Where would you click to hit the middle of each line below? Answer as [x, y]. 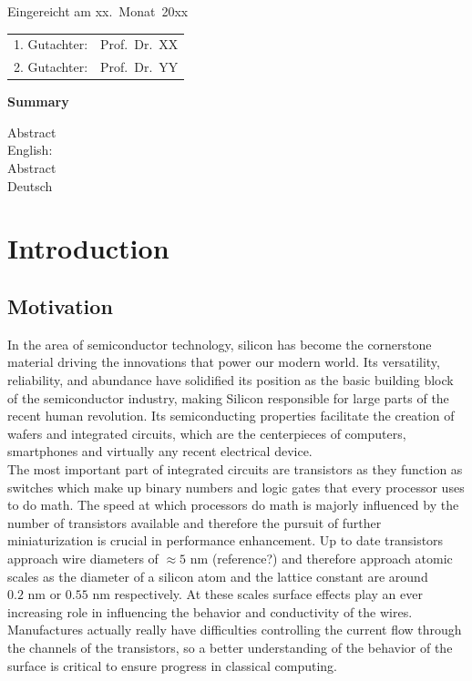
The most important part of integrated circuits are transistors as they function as [235, 468]
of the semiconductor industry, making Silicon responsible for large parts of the [228, 397]
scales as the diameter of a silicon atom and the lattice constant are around [218, 576]
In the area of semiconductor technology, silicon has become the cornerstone [220, 344]
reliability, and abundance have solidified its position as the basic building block [231, 380]
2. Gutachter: [51, 67]
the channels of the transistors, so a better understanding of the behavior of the [230, 647]
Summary [38, 102]
